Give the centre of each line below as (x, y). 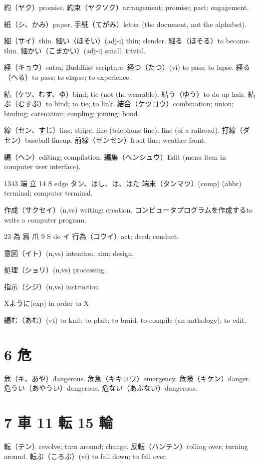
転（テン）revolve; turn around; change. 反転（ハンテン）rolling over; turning (126, 446)
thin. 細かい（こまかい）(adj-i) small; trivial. (75, 50)
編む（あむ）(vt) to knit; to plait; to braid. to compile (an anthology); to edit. (125, 320)
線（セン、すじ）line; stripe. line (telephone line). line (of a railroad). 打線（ (124, 130)
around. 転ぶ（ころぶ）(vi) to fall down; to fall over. (86, 456)
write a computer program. (45, 219)
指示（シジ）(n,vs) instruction (52, 286)
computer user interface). (42, 166)
